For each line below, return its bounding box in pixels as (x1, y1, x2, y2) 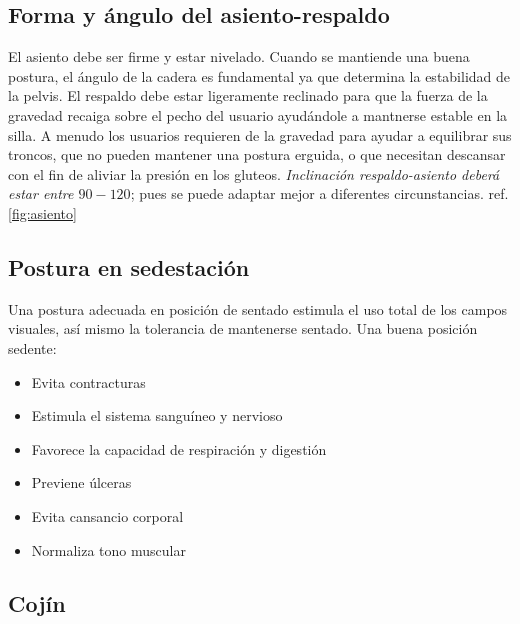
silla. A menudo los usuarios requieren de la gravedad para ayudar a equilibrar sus (8, 124, 512, 145)
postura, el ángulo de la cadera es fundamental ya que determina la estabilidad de (8, 65, 511, 86)
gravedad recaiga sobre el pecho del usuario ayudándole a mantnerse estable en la (8, 104, 508, 125)
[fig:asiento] (8, 202, 77, 223)
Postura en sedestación (8, 251, 250, 282)
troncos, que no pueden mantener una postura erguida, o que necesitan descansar (8, 144, 506, 165)
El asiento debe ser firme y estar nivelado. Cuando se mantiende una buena (8, 46, 470, 67)
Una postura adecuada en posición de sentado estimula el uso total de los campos (8, 298, 508, 319)
